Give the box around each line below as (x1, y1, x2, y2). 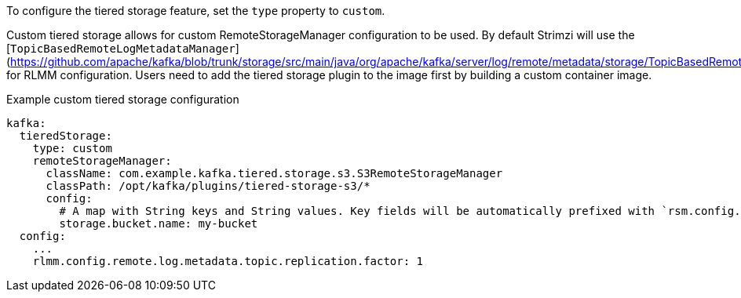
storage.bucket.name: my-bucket (59, 217, 258, 230)
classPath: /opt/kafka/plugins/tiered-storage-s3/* (46, 180, 370, 192)
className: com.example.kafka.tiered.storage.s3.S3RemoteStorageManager (46, 167, 503, 180)
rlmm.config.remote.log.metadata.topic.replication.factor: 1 (32, 255, 424, 267)
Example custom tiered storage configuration (6, 93, 239, 106)
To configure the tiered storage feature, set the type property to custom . (6, 4, 385, 17)
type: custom (32, 142, 112, 154)
